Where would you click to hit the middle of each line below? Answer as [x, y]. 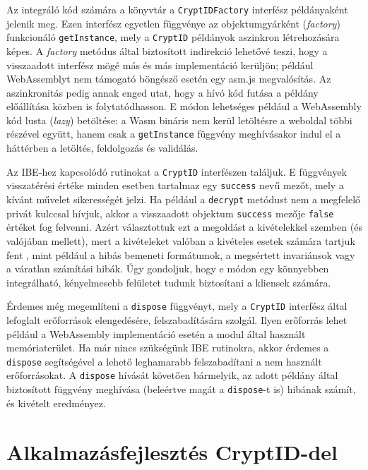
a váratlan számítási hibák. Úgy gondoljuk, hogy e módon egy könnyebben [168, 269]
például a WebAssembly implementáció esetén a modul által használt [156, 333]
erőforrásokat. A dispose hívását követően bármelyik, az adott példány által [172, 375]
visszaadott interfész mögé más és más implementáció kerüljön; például [160, 65]
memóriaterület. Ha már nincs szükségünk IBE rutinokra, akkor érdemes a [168, 348]
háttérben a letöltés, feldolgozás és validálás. [102, 148]
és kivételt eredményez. [56, 403]
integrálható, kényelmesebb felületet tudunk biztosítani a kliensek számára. [169, 282]
